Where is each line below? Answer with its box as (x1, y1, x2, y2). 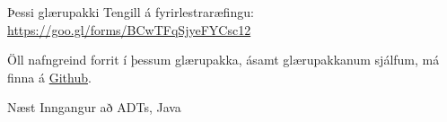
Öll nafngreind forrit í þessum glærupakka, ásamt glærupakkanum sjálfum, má (7, 50, 440, 69)
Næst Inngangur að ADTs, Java (7, 98, 181, 117)
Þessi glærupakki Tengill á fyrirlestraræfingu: (7, 3, 254, 21)
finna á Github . (7, 67, 92, 86)
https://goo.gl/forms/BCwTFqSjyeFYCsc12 (7, 20, 251, 39)
